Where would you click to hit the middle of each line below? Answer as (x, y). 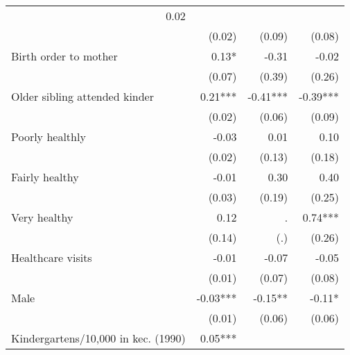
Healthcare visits (52, 257)
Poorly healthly (49, 137)
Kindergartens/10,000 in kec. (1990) (98, 338)
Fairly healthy (45, 177)
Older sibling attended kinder (83, 96)
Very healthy (42, 217)
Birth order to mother (64, 56)
